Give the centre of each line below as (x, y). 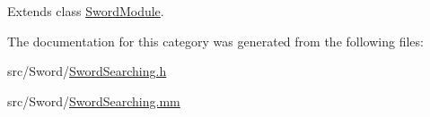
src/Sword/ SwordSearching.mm (94, 100)
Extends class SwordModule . (86, 11)
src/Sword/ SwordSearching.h (87, 71)
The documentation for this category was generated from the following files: (215, 41)
